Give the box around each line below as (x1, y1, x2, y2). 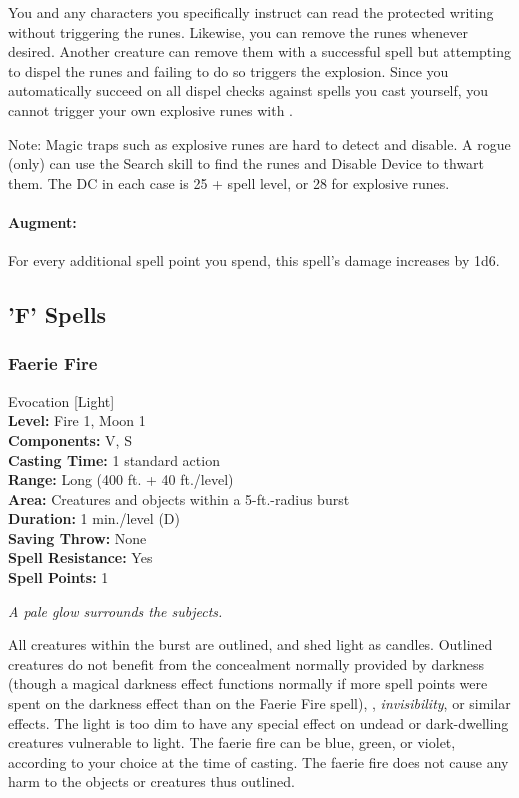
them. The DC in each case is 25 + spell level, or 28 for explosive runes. (8, 172, 450, 193)
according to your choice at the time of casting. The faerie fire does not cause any (8, 751, 509, 772)
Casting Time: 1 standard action (8, 449, 220, 470)
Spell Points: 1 (8, 567, 109, 588)
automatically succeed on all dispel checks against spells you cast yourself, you (8, 80, 489, 101)
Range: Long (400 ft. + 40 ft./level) (8, 469, 234, 490)
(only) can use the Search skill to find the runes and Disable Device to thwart (8, 153, 485, 174)
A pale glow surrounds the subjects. (8, 600, 223, 621)
